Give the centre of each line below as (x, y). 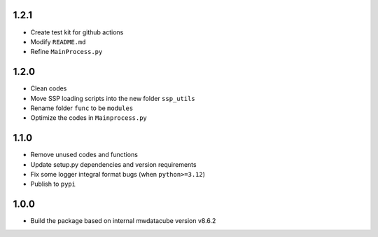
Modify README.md (58, 41)
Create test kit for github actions (77, 32)
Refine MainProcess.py (66, 52)
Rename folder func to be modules (82, 108)
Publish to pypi (53, 184)
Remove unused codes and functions (84, 155)
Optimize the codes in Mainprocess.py (89, 118)
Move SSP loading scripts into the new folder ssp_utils (113, 98)
